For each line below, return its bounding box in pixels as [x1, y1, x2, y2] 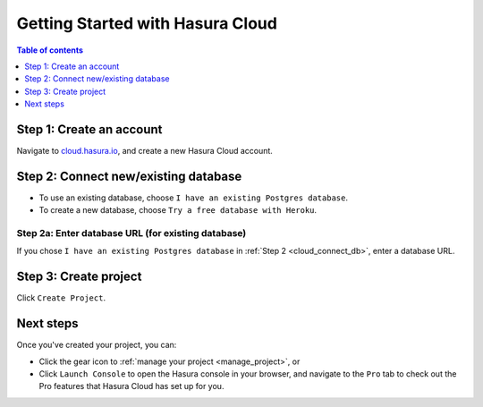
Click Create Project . [16, 293, 106, 303]
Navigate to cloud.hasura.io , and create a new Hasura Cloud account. [16, 146, 273, 157]
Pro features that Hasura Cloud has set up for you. [38, 381, 225, 392]
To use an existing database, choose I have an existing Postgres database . [38, 192, 349, 203]
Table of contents [16, 45, 84, 55]
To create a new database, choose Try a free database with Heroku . [38, 205, 318, 216]
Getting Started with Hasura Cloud [16, 13, 277, 33]
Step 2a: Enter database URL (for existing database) [16, 227, 247, 240]
